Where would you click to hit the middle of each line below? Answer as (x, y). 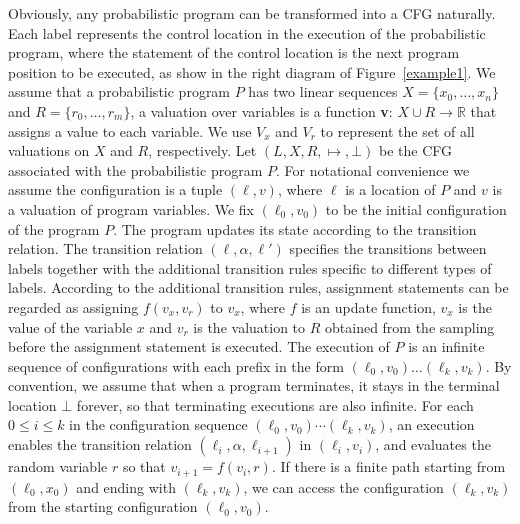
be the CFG (416, 150)
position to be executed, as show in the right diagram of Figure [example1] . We (252, 71)
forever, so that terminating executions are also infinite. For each (275, 404)
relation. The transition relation (105, 248)
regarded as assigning (73, 306)
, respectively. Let (202, 150)
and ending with (126, 486)
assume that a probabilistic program (119, 91)
